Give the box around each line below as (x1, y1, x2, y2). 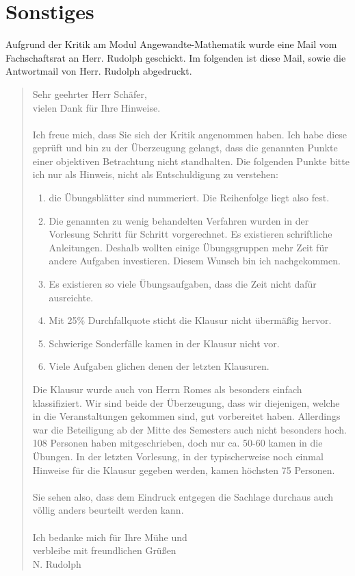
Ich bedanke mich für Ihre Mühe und (32, 529, 187, 544)
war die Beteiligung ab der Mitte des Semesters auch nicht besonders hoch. (32, 422, 347, 436)
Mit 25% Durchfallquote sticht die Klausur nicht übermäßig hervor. (49, 313, 332, 327)
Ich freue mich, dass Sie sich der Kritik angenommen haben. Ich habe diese (32, 127, 347, 141)
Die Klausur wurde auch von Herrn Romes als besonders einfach (32, 382, 302, 396)
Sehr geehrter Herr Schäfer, (32, 86, 147, 101)
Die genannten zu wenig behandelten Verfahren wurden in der (49, 213, 309, 227)
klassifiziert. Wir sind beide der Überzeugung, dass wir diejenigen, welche (32, 395, 340, 410)
